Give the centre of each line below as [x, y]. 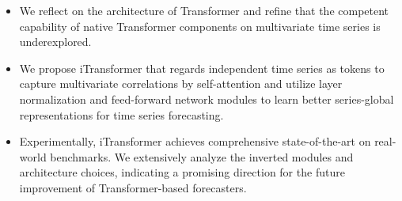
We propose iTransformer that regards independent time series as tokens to [202, 68]
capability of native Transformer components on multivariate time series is [200, 26]
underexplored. [55, 42]
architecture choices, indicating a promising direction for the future [182, 172]
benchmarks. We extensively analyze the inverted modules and [202, 156]
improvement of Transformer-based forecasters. [133, 187]
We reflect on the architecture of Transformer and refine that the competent [204, 10]
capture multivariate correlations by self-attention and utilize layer [181, 83]
